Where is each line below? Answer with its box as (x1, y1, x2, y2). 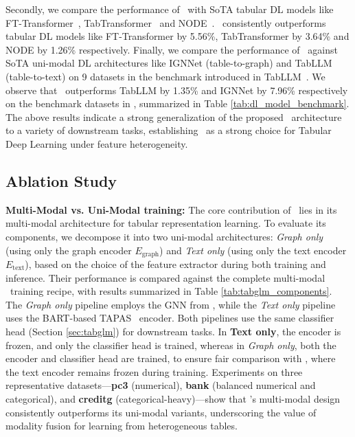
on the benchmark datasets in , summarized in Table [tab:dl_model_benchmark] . (5, 96, 350, 111)
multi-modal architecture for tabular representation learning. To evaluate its (5, 216, 326, 230)
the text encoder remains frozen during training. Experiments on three (5, 364, 303, 379)
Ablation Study (5, 170, 117, 191)
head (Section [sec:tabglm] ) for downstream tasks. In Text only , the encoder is (5, 324, 341, 338)
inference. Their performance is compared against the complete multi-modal (5, 270, 325, 284)
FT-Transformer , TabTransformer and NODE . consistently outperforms (5, 15, 326, 30)
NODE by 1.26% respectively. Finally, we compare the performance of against (5, 42, 338, 56)
